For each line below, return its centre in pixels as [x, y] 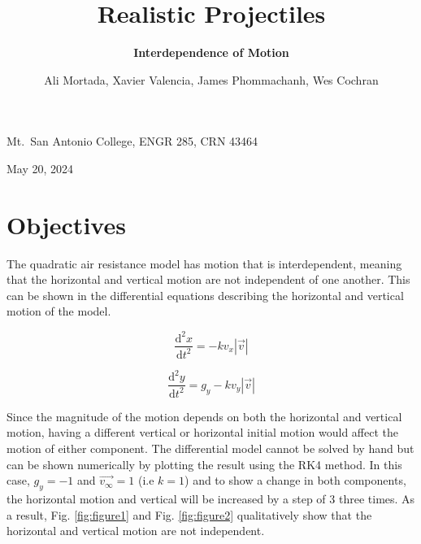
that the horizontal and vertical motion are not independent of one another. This [208, 279]
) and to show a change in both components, [295, 480]
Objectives [66, 224]
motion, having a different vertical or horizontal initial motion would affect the [203, 432]
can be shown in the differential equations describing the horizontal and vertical [205, 295]
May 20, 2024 [40, 168]
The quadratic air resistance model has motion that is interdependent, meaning [204, 263]
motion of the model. [59, 311]
